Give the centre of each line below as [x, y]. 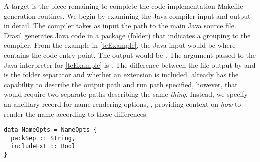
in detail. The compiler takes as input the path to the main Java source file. [120, 26]
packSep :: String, [43, 138]
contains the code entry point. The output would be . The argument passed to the [130, 55]
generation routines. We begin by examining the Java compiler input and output [127, 16]
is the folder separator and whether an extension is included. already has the [121, 75]
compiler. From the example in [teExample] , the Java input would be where [120, 45]
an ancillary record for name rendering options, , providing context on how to [123, 104]
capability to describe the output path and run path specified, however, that [121, 84]
